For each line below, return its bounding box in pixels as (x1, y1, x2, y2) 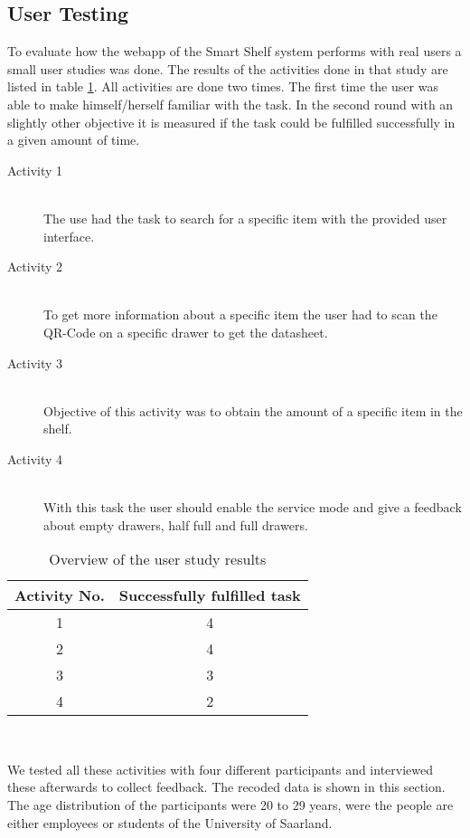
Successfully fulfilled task (118, 585, 301, 606)
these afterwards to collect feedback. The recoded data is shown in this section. (7, 777, 446, 796)
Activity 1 (7, 160, 63, 179)
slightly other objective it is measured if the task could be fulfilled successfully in (7, 112, 456, 131)
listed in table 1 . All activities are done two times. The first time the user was (7, 77, 438, 96)
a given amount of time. (7, 130, 140, 149)
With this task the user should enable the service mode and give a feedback (43, 498, 462, 517)
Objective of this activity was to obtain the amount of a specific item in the (43, 401, 463, 420)
